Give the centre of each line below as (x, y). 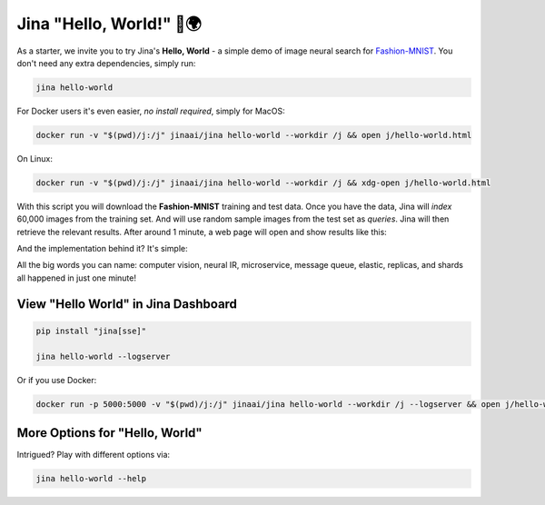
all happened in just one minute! (76, 278)
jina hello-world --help (91, 479)
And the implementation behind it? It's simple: (102, 249)
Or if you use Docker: (57, 380)
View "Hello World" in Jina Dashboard (127, 304)
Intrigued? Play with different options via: (94, 455)
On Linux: (35, 158)
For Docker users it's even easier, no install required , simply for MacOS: (151, 111)
